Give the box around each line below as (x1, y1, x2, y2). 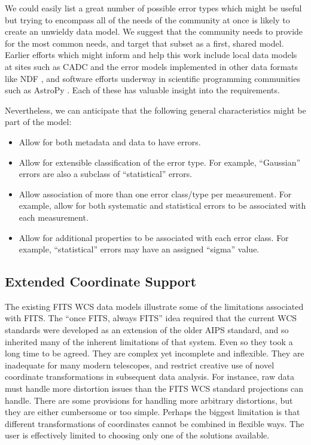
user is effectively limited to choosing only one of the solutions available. (5, 429, 270, 441)
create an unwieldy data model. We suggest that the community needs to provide (5, 25, 303, 38)
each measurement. (19, 211, 89, 223)
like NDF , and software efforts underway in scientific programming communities (5, 72, 300, 84)
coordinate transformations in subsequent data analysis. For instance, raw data (5, 370, 294, 383)
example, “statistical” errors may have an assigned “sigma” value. (19, 243, 260, 255)
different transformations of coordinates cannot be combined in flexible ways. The (5, 417, 304, 429)
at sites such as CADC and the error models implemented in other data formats (5, 60, 298, 72)
